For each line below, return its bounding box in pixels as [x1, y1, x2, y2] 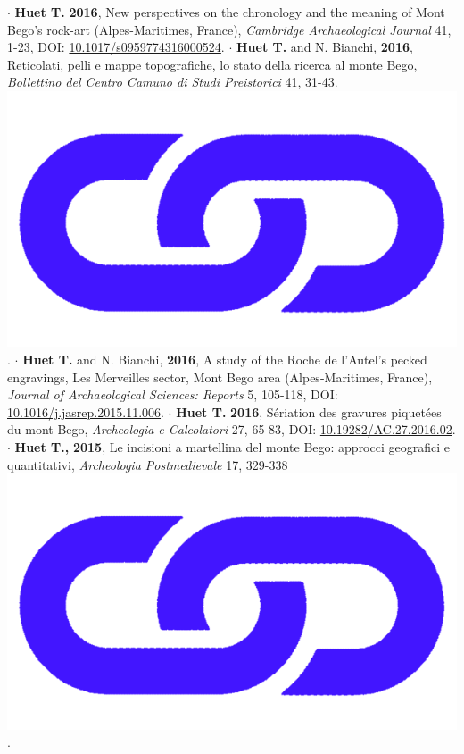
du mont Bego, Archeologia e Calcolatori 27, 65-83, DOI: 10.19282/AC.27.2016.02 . [7, 420, 456, 439]
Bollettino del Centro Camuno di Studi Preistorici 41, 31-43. [7, 72, 338, 91]
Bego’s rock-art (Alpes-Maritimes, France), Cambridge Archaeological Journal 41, [7, 20, 452, 38]
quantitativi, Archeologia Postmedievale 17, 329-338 [7, 455, 288, 473]
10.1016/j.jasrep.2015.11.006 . [7, 402, 164, 421]
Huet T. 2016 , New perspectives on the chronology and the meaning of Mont [14, 3, 445, 21]
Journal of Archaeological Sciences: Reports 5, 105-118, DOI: [7, 385, 338, 404]
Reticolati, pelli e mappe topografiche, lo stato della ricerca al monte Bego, [7, 54, 418, 73]
